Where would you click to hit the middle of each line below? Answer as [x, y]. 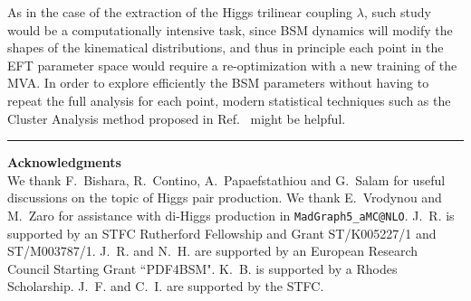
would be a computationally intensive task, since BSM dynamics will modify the [230, 29]
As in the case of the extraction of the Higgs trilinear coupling [180, 12]
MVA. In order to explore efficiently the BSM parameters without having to [218, 83]
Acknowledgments [64, 162]
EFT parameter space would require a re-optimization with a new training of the [232, 65]
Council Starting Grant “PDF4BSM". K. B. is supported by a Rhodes [202, 268]
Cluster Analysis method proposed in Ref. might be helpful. [177, 118]
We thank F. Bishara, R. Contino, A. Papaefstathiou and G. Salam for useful [226, 179]
